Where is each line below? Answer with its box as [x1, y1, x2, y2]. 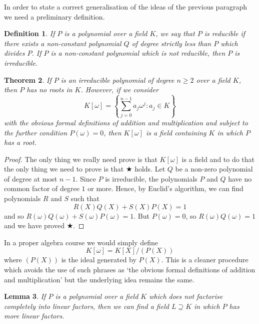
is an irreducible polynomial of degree [60, 74, 174, 85]
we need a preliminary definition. [4, 11, 105, 22]
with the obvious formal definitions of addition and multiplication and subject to [4, 117, 248, 127]
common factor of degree [4, 183, 79, 194]
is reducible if [204, 28, 245, 39]
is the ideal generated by [61, 254, 136, 265]
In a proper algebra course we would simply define [4, 237, 158, 247]
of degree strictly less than [131, 38, 211, 48]
